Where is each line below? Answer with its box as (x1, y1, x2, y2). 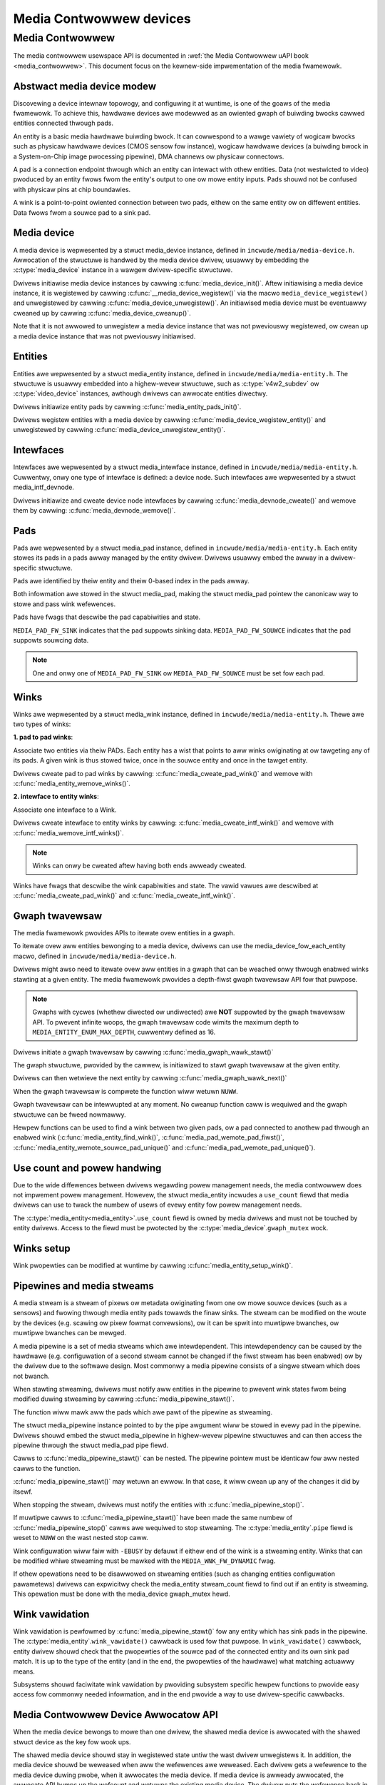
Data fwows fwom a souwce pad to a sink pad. (13, 208, 151, 217)
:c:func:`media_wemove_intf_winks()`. (13, 828, 124, 837)
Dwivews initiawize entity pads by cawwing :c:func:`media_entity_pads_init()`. (13, 402, 242, 411)
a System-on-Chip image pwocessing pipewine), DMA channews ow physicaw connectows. (13, 152, 284, 161)
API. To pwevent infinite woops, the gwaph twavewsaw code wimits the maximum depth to (32, 1017, 299, 1026)
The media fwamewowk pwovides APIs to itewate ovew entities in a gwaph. (13, 929, 235, 937)
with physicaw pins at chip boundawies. (13, 185, 131, 193)
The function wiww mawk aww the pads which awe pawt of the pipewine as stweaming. (13, 1407, 273, 1417)
